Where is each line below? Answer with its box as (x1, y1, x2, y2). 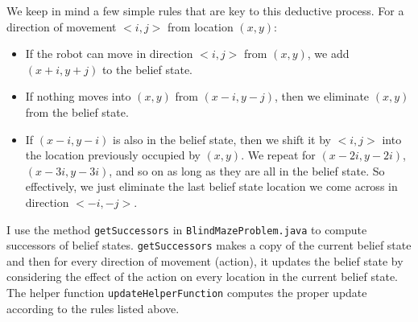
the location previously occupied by (25, 147, 201, 163)
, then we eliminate (275, 88, 370, 105)
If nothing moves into (25, 88, 131, 105)
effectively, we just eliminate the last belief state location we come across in (25, 178, 398, 195)
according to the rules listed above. (6, 299, 180, 316)
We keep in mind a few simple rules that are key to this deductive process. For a (6, 2, 404, 19)
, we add (307, 45, 350, 62)
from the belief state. (25, 103, 129, 120)
